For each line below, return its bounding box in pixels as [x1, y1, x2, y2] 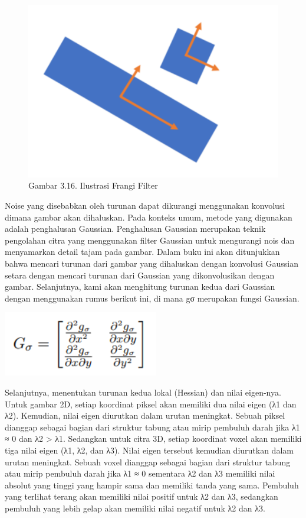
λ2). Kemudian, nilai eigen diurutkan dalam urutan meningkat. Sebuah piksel [5, 409, 285, 422]
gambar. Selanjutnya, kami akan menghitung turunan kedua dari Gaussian [5, 280, 275, 293]
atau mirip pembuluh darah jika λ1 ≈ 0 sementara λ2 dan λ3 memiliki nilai [5, 467, 275, 480]
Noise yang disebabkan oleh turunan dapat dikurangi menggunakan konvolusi [5, 199, 285, 212]
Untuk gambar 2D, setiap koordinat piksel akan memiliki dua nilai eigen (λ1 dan [5, 397, 297, 410]
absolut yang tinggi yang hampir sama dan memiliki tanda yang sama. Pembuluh [5, 478, 299, 491]
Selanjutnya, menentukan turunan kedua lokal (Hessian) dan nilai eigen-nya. [5, 386, 281, 398]
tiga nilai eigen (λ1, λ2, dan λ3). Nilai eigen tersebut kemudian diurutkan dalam [5, 443, 294, 456]
